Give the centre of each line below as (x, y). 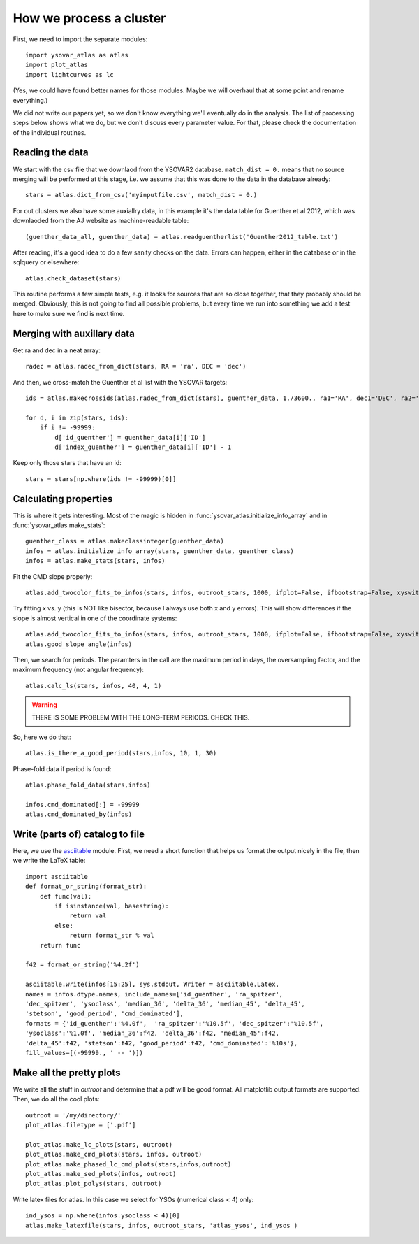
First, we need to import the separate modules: (80, 39)
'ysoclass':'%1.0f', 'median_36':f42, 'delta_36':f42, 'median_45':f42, (152, 1034)
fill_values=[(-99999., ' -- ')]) (84, 1053)
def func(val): (66, 896)
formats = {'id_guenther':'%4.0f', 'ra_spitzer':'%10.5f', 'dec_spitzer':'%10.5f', (175, 1023)
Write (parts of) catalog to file (79, 834)
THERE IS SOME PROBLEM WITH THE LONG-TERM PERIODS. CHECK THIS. (141, 717)
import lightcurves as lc (70, 74)
